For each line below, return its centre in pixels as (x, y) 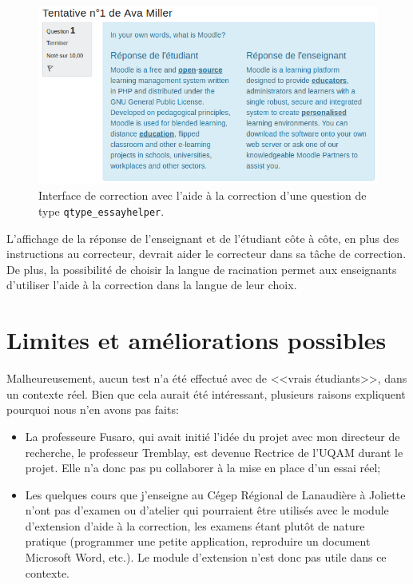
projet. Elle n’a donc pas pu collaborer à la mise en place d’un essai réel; (203, 468)
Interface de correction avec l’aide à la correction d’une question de (203, 195)
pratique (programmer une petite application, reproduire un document (198, 541)
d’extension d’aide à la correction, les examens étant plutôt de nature (195, 525)
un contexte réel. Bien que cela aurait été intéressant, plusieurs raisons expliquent (206, 393)
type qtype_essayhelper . (101, 211)
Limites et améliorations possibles (197, 340)
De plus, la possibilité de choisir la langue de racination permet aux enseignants (202, 269)
